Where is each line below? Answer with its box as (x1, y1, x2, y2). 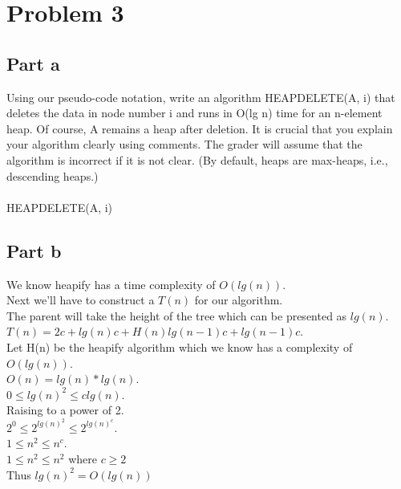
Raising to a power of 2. (6, 401, 124, 418)
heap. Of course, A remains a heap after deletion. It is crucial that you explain (6, 120, 393, 137)
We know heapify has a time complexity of (6, 275, 216, 292)
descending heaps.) (6, 167, 99, 184)
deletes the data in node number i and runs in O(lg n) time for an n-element (6, 104, 383, 121)
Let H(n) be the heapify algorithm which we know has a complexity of (6, 338, 353, 355)
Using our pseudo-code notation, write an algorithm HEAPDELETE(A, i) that (6, 88, 395, 105)
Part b (6, 238, 62, 263)
